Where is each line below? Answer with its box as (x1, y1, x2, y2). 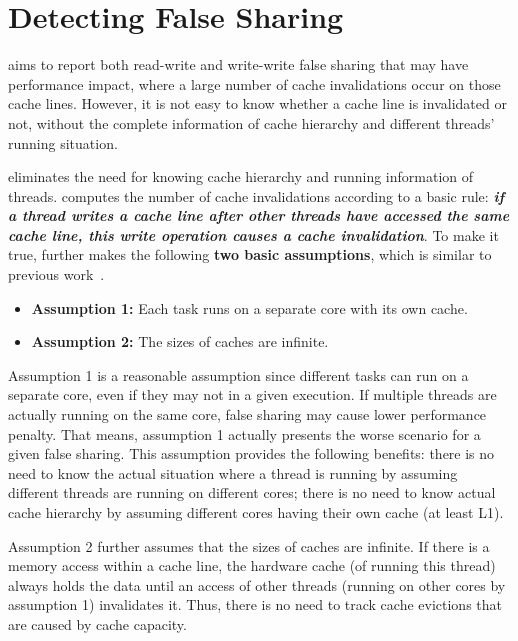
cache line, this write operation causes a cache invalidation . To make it (8, 224, 499, 245)
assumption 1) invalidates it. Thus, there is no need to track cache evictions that (8, 594, 503, 615)
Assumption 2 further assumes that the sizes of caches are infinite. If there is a (8, 535, 490, 556)
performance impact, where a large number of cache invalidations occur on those (8, 73, 501, 94)
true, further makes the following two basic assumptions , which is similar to (8, 244, 492, 265)
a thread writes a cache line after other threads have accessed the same (8, 205, 510, 226)
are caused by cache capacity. (8, 613, 187, 634)
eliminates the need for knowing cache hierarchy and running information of (8, 166, 474, 187)
